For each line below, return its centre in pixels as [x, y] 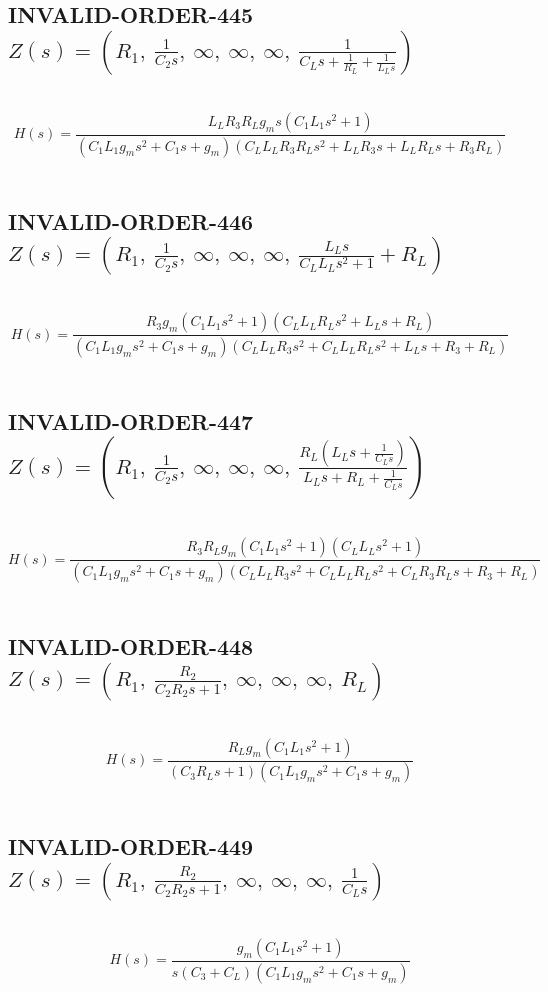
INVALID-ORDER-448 [131, 646]
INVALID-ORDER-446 [131, 220]
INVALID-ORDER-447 [131, 420]
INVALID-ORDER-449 [131, 846]
